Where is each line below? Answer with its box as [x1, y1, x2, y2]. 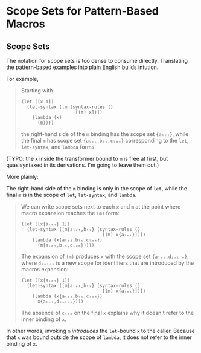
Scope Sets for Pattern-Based [6, 4, 159, 18]
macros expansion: [21, 266, 69, 273]
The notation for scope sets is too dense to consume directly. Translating [6, 57, 188, 64]
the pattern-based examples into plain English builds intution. [6, 63, 159, 71]
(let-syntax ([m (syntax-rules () [27, 104, 113, 110]
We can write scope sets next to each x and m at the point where [21, 203, 181, 210]
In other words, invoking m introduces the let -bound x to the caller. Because [6, 328, 195, 334]
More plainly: [6, 173, 39, 180]
